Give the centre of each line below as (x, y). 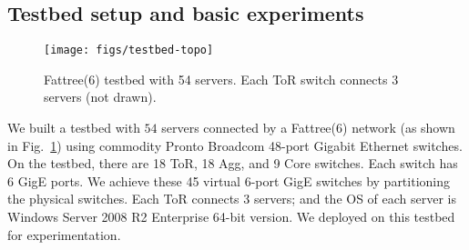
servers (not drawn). (100, 97)
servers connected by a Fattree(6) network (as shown (308, 128)
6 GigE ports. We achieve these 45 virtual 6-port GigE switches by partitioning (229, 180)
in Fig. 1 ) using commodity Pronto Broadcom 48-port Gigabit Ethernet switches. (235, 145)
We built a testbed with (74, 128)
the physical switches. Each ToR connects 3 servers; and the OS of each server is (232, 199)
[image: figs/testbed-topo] (129, 50)
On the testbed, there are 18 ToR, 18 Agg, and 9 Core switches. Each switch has (233, 163)
